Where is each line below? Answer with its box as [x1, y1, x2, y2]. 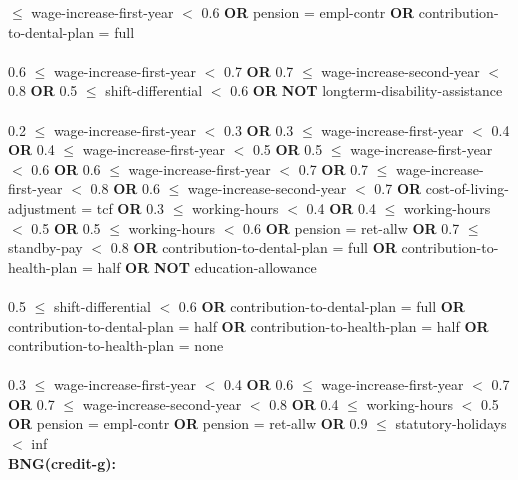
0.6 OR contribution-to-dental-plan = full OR [178, 295, 465, 316]
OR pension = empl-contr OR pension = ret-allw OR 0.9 [8, 413, 368, 434]
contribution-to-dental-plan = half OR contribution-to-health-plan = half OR [8, 315, 489, 336]
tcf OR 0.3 [96, 197, 165, 218]
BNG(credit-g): [8, 452, 116, 473]
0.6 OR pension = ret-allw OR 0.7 [243, 217, 460, 238]
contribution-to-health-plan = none [8, 335, 224, 356]
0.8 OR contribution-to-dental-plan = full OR [110, 237, 397, 258]
